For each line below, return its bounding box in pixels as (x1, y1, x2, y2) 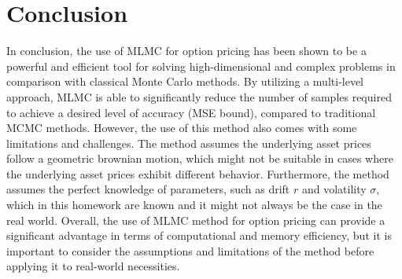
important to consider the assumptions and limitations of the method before (6, 242, 374, 259)
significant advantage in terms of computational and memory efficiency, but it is (6, 227, 392, 244)
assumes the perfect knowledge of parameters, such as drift (6, 181, 290, 197)
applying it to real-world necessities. (6, 258, 180, 274)
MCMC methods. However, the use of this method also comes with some (6, 119, 357, 136)
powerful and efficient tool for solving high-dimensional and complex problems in (6, 57, 396, 74)
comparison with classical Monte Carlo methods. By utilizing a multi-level (6, 73, 364, 90)
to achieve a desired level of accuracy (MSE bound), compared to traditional (6, 104, 376, 120)
